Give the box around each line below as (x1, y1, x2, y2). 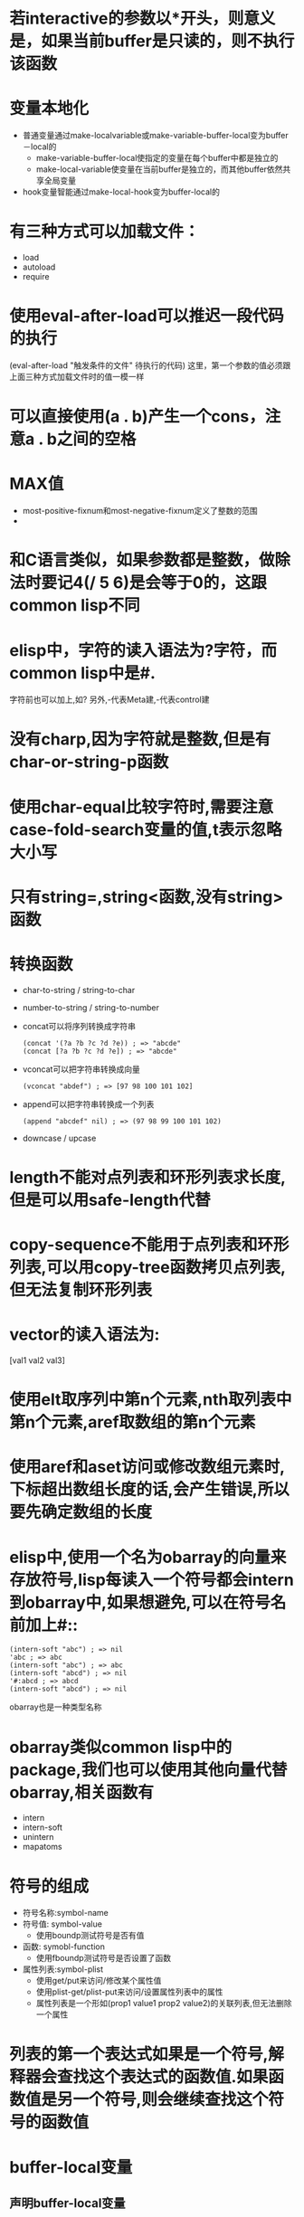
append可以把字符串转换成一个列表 (22, 1098, 155, 1109)
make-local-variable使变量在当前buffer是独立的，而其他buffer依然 (35, 164, 283, 175)
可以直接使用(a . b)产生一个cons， (9, 406, 265, 427)
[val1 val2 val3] (9, 1355, 66, 1366)
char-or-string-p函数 (9, 752, 169, 772)
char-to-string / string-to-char (22, 984, 136, 995)
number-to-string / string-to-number (22, 1001, 160, 1013)
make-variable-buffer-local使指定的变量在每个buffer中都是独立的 (35, 153, 279, 164)
